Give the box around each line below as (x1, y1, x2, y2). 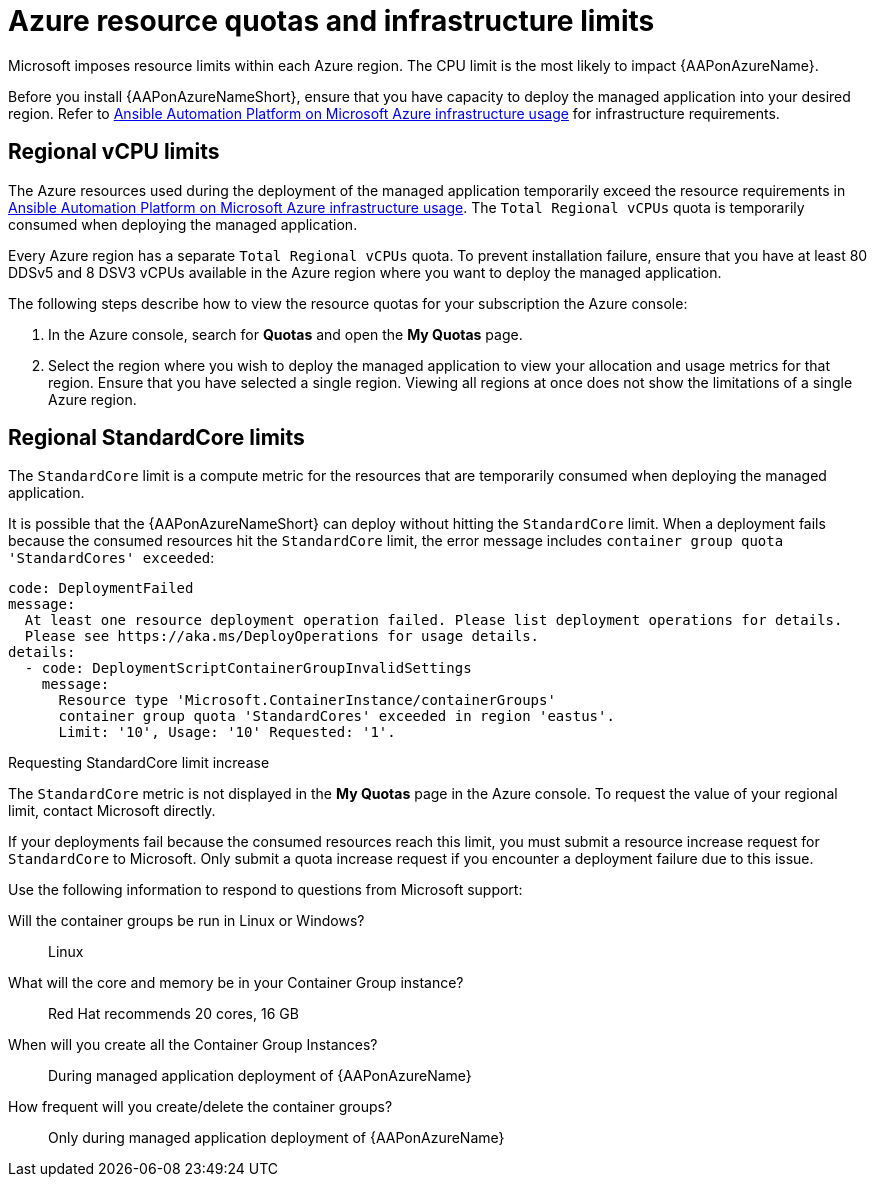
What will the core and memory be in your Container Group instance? (8, 974, 464, 992)
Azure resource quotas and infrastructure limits (8, 4, 655, 38)
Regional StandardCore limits (8, 425, 305, 451)
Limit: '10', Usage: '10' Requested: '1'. (58, 724, 396, 741)
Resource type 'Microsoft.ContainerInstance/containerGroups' (58, 692, 556, 709)
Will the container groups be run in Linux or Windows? (8, 912, 365, 930)
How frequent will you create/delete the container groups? (8, 1098, 393, 1116)
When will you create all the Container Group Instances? (8, 1036, 378, 1054)
